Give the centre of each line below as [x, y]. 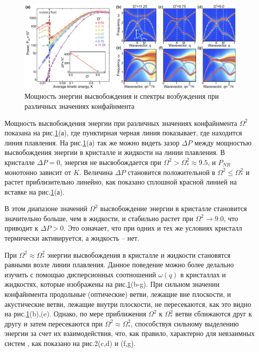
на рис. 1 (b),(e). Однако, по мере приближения [75, 314]
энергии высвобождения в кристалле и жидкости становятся [139, 254]
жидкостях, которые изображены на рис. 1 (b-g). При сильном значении [112, 284]
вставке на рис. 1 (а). [35, 191]
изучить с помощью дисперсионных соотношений [80, 274]
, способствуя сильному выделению [185, 323]
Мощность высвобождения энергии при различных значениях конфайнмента [121, 123]
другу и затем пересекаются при [54, 323]
